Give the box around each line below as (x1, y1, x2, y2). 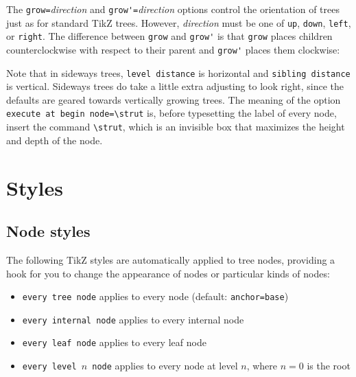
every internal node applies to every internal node (22, 312, 244, 326)
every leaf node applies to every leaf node (22, 335, 206, 350)
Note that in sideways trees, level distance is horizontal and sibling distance (6, 65, 351, 80)
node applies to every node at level (92, 358, 238, 373)
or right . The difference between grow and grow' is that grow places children (6, 29, 333, 43)
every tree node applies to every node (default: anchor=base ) (22, 289, 289, 304)
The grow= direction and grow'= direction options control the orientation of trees (6, 2, 340, 16)
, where (246, 358, 278, 373)
